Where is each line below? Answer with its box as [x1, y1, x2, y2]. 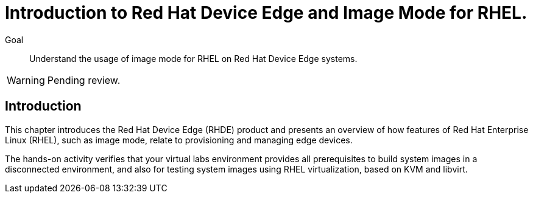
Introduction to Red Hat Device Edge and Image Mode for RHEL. [5, 2, 528, 23]
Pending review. [47, 73, 121, 86]
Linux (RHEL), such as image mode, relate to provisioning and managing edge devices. [5, 134, 353, 145]
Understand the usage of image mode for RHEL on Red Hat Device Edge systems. [29, 53, 358, 64]
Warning [7, 73, 45, 86]
